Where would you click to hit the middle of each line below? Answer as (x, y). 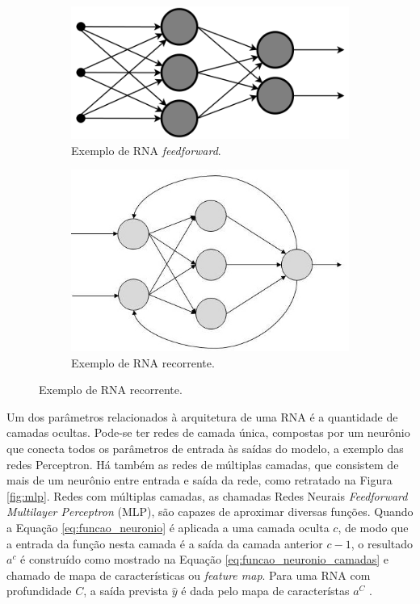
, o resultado (382, 543)
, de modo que (373, 527)
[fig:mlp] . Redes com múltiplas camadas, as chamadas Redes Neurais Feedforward (207, 495)
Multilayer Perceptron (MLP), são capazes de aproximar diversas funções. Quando (210, 512)
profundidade (39, 591)
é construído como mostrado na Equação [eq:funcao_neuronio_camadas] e (205, 559)
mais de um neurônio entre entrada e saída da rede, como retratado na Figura (199, 480)
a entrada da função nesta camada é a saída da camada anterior (165, 543)
